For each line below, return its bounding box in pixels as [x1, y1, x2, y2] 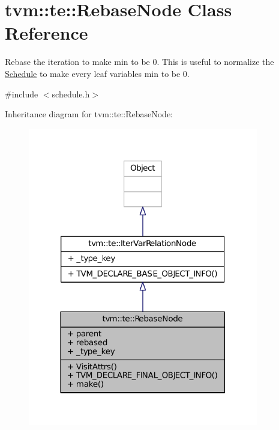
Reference [5, 20, 88, 45]
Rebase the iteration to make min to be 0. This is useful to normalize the [5, 55, 274, 68]
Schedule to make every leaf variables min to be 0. [5, 67, 190, 79]
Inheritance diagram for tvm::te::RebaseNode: [5, 108, 173, 120]
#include [5, 87, 38, 100]
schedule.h [52, 87, 90, 100]
